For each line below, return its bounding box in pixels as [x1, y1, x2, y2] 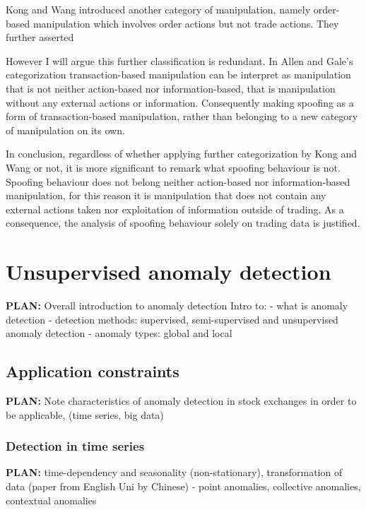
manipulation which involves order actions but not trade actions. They [33, 16, 339, 30]
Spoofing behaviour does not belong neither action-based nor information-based [6, 174, 350, 189]
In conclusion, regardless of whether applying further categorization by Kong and [6, 146, 358, 161]
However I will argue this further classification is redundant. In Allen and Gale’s [6, 53, 353, 68]
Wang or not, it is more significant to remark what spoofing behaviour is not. [6, 160, 341, 174]
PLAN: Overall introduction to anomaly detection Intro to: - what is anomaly [6, 298, 348, 313]
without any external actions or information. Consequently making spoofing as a [6, 95, 354, 109]
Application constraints [6, 360, 179, 382]
